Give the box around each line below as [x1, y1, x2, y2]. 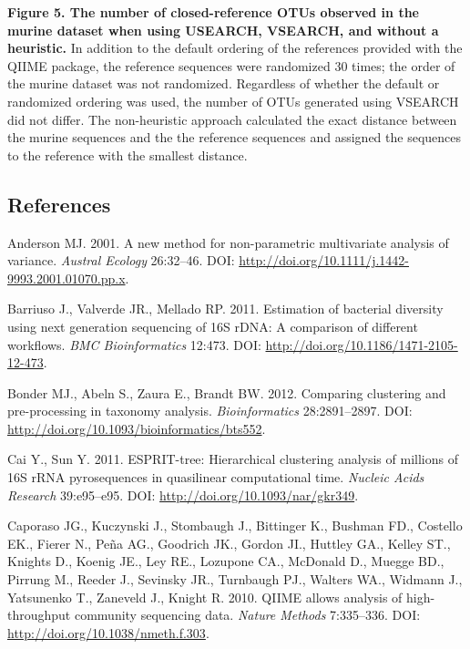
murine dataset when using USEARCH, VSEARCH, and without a [7, 20, 439, 39]
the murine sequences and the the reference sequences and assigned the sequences [7, 128, 462, 147]
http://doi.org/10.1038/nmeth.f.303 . [7, 623, 209, 642]
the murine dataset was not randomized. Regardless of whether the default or [7, 74, 440, 93]
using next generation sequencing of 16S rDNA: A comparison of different [7, 316, 418, 335]
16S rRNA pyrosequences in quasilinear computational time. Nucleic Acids [7, 468, 424, 487]
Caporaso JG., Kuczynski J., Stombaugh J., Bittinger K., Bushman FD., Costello [7, 516, 463, 535]
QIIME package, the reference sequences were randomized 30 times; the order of [7, 56, 455, 75]
